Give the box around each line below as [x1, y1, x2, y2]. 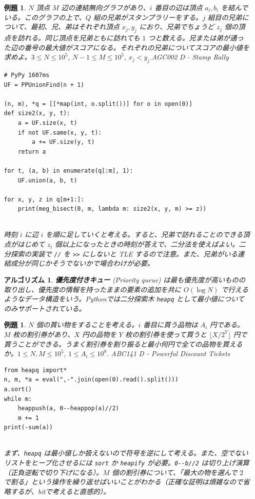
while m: [4, 395, 32, 402]
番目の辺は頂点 [155, 2, 203, 12]
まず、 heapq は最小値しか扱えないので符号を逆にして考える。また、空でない [4, 448, 248, 458]
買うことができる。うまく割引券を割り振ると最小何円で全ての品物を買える [4, 339, 243, 349]
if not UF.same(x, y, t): [18, 129, 102, 136]
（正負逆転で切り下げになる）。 [4, 467, 103, 477]
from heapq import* [4, 366, 67, 374]
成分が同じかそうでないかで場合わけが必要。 [10, 258, 154, 268]
